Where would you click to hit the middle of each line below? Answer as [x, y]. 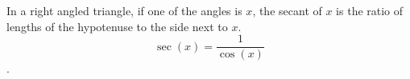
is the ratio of [370, 10]
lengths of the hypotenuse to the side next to [117, 26]
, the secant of [287, 10]
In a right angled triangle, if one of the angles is [124, 10]
